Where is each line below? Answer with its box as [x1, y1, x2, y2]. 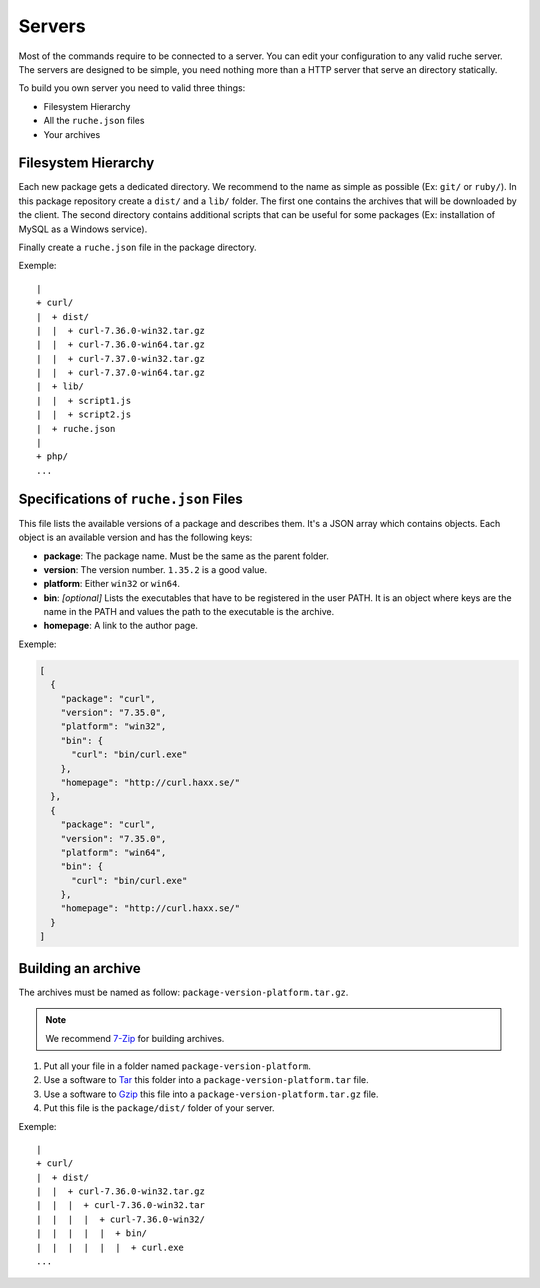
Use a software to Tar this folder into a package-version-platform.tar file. [43, 1074, 369, 1086]
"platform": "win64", [60, 846, 167, 858]
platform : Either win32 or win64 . [43, 578, 180, 590]
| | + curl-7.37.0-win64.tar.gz [36, 367, 205, 379]
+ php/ [36, 451, 69, 462]
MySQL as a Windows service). [18, 223, 148, 235]
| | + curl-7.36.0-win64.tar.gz [36, 339, 205, 350]
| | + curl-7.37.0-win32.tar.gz [36, 353, 205, 364]
